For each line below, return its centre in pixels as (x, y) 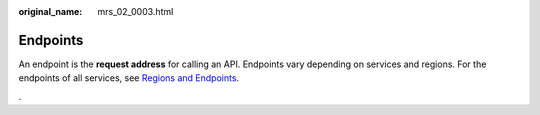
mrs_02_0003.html (135, 11)
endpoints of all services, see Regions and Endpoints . (129, 78)
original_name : (50, 11)
